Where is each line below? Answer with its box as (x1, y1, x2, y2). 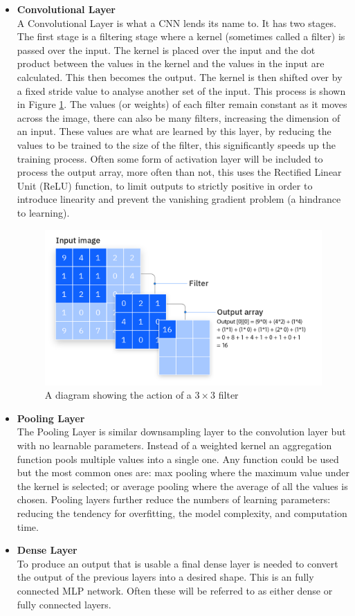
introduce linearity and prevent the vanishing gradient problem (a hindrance (17, 192, 341, 206)
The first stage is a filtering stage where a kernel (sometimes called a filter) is (17, 29, 345, 44)
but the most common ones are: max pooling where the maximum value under (17, 465, 349, 480)
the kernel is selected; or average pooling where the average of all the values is (17, 478, 348, 493)
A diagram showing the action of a (44, 388, 192, 402)
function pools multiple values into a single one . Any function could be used (17, 451, 339, 466)
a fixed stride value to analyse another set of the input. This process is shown (17, 83, 346, 98)
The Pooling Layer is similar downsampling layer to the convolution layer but (17, 424, 346, 439)
